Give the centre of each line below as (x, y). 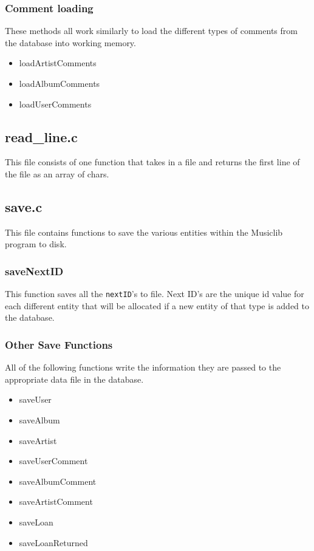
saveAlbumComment (58, 481)
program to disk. (36, 244)
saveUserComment (53, 461)
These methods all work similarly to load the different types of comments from (151, 31)
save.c (24, 206)
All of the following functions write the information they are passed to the (143, 367)
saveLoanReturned (53, 542)
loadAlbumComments (60, 83)
